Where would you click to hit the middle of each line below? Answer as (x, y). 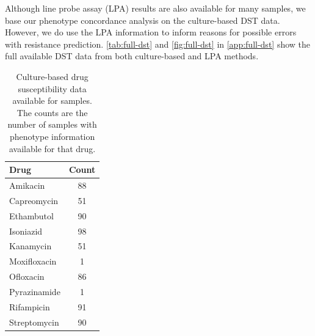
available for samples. (52, 100)
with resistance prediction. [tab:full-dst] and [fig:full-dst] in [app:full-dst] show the (158, 44)
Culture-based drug (52, 76)
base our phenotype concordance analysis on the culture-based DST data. (143, 20)
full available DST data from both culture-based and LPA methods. (132, 56)
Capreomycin (34, 200)
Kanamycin (31, 246)
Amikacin (27, 185)
